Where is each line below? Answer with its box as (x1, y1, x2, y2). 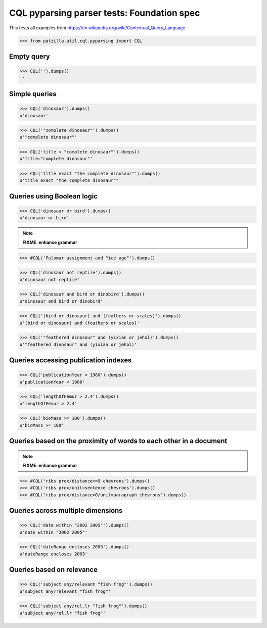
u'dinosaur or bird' (19, 215, 69, 221)
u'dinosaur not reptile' (19, 277, 80, 282)
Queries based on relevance (9, 566, 98, 574)
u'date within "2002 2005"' (19, 530, 88, 535)
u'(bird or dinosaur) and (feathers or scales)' (19, 320, 140, 326)
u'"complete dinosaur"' (19, 134, 78, 140)
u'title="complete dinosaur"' (19, 156, 93, 162)
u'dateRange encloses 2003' (19, 551, 88, 557)
